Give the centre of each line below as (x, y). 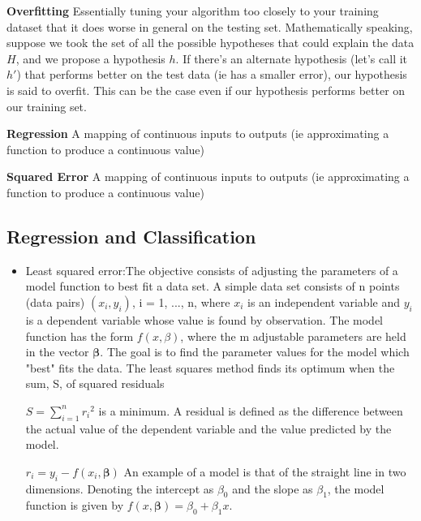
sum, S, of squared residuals (95, 383)
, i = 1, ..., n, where (181, 301)
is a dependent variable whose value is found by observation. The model (204, 319)
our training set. (47, 106)
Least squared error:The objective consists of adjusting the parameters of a (212, 270)
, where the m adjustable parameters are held (293, 336)
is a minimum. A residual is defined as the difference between (251, 410)
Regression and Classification (131, 236)
